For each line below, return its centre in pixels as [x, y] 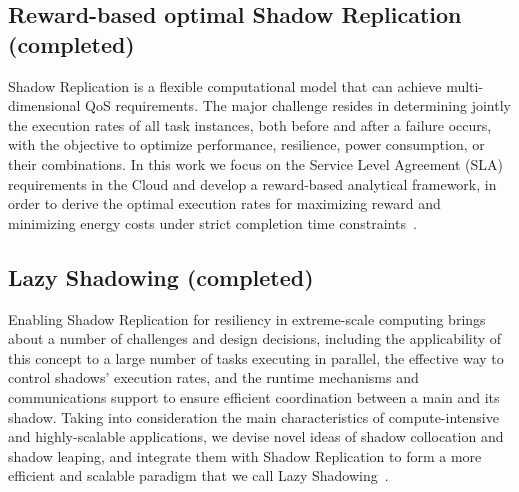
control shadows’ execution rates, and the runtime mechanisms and [213, 377]
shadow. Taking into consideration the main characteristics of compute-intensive [253, 416]
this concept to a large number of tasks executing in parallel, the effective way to [256, 357]
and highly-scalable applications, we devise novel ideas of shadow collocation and [256, 436]
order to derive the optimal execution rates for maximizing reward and [224, 203]
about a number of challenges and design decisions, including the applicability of [255, 338]
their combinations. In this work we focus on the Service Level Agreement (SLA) [256, 163]
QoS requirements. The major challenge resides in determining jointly [298, 105]
